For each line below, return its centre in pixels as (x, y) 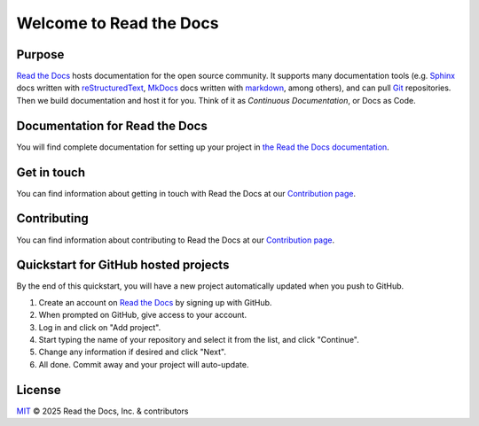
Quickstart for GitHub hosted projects (123, 265)
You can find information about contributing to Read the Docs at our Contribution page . (176, 240)
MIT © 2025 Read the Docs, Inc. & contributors (102, 411)
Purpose (40, 54)
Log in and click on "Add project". (100, 327)
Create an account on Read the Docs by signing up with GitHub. (155, 302)
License (39, 390)
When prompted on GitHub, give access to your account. (143, 315)
